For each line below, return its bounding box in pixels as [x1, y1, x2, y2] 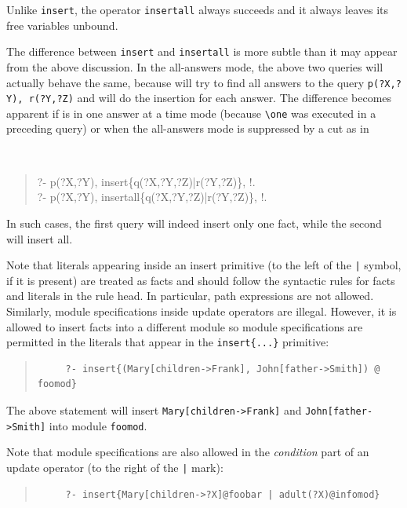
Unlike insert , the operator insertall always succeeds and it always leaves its [6, 2, 389, 17]
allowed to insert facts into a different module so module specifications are [6, 318, 363, 334]
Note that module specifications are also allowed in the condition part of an [6, 444, 369, 460]
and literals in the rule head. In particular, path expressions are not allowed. [6, 287, 374, 304]
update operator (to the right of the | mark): [6, 459, 223, 475]
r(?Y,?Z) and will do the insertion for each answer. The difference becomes [28, 90, 392, 106]
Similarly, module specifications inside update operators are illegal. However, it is [6, 302, 397, 319]
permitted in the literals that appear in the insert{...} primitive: [6, 334, 329, 350]
